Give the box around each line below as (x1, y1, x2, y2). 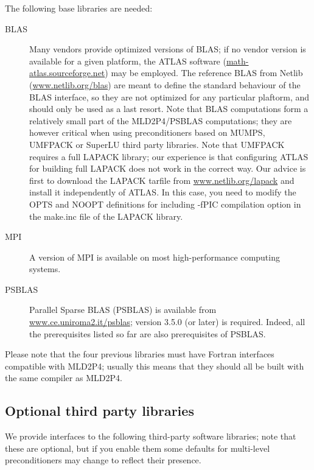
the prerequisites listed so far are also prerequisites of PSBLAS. (29, 327, 266, 340)
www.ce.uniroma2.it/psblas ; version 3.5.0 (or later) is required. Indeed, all (29, 315, 305, 328)
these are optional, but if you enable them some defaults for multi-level (5, 441, 270, 454)
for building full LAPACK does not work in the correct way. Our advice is (29, 162, 306, 175)
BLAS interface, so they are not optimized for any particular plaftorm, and (29, 90, 310, 103)
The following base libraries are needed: (5, 2, 153, 14)
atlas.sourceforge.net (29, 66, 105, 79)
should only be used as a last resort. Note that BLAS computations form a (29, 102, 309, 115)
